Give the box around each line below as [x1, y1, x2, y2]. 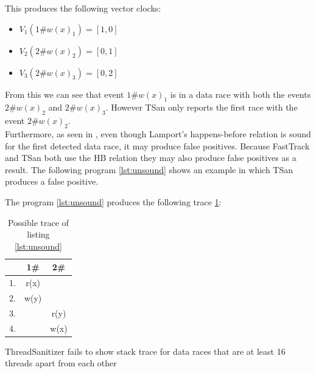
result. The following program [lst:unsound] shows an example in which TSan [5, 163, 293, 176]
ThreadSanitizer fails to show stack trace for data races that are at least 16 [5, 344, 286, 357]
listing [27, 228, 50, 241]
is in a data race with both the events [170, 87, 311, 100]
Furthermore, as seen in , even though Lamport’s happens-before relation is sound [5, 127, 311, 140]
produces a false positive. [5, 175, 99, 188]
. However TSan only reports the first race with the [105, 101, 298, 114]
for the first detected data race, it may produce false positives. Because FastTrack [5, 139, 310, 152]
